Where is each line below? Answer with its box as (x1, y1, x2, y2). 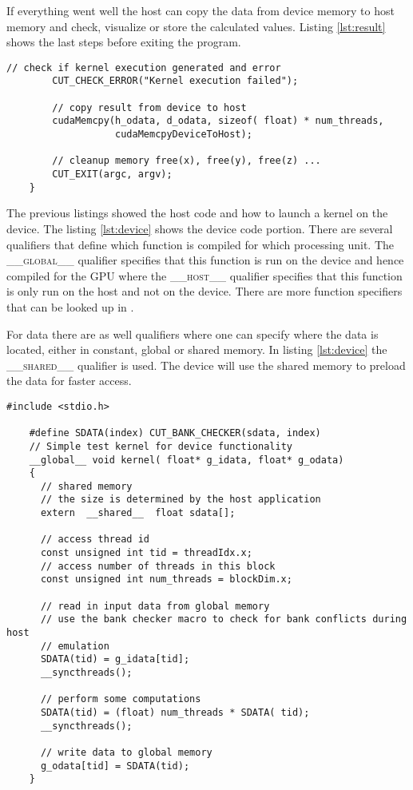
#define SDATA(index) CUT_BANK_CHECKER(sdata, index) (29, 427, 321, 439)
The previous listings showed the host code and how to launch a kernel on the (6, 204, 388, 221)
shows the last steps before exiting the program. (6, 34, 241, 50)
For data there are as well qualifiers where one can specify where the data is (6, 325, 379, 342)
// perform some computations (40, 693, 201, 705)
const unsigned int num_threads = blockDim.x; (40, 574, 292, 586)
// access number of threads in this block (40, 560, 276, 572)
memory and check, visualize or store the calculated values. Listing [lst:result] (6, 18, 386, 34)
